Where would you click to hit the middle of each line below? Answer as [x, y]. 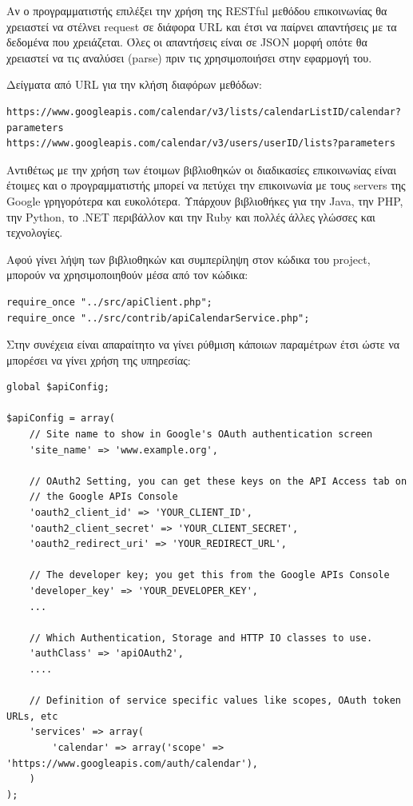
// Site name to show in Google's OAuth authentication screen [201, 435]
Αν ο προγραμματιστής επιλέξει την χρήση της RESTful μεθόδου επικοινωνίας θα [197, 10]
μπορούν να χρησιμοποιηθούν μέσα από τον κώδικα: [127, 275]
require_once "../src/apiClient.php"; [109, 302]
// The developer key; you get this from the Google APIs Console [209, 575]
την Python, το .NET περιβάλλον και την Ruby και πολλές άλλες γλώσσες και [191, 216]
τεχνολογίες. [35, 232]
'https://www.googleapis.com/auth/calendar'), [132, 763]
